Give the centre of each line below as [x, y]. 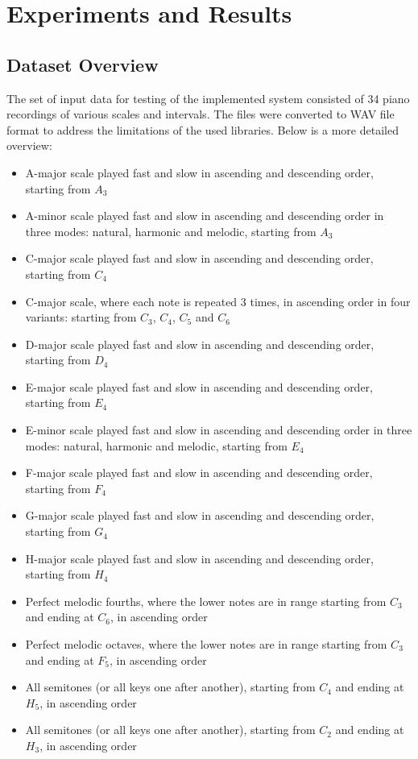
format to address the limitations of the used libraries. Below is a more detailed [203, 129]
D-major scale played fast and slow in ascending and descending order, [200, 344]
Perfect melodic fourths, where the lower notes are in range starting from [206, 601]
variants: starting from [81, 317]
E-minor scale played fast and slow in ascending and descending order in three [219, 430]
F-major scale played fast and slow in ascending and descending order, [199, 473]
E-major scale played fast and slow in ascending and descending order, [199, 386]
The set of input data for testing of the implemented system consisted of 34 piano [208, 98]
